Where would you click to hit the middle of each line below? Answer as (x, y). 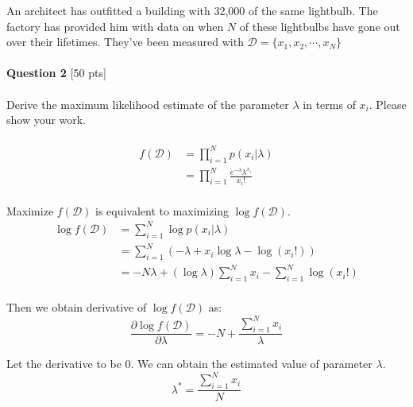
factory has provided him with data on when (115, 26)
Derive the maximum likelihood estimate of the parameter (148, 104)
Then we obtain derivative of (77, 307)
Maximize (30, 210)
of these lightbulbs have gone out (320, 26)
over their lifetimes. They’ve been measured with (125, 42)
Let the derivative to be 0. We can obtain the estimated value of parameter (189, 364)
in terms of (329, 104)
